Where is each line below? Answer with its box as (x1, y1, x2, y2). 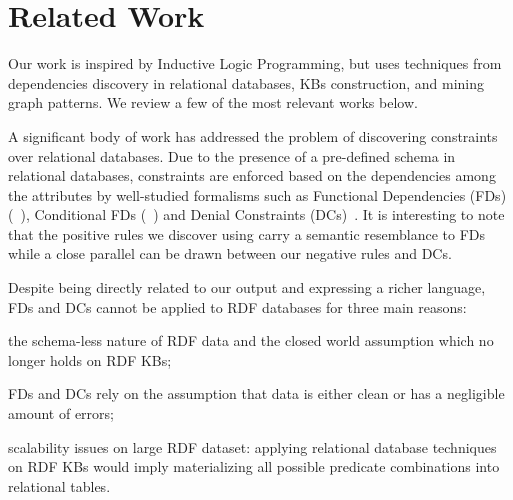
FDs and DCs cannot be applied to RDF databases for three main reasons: (8, 296, 467, 317)
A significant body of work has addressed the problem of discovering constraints (8, 125, 498, 146)
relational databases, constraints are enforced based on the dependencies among (8, 165, 496, 186)
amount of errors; (8, 403, 114, 424)
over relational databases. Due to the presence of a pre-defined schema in (8, 145, 456, 166)
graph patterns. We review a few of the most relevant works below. (8, 92, 418, 113)
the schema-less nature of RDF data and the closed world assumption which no (8, 330, 494, 351)
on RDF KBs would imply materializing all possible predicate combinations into (8, 456, 500, 477)
